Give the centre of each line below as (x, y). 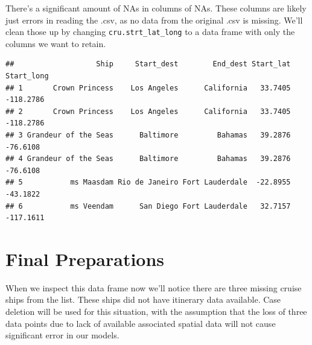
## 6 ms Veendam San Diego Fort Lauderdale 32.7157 (148, 206)
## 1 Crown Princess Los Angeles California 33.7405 (148, 88)
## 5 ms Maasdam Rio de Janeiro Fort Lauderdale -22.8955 (148, 182)
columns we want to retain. (56, 43)
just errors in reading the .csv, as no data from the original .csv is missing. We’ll (154, 20)
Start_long (27, 76)
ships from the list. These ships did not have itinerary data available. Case (143, 299)
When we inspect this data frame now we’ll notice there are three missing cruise (154, 287)
